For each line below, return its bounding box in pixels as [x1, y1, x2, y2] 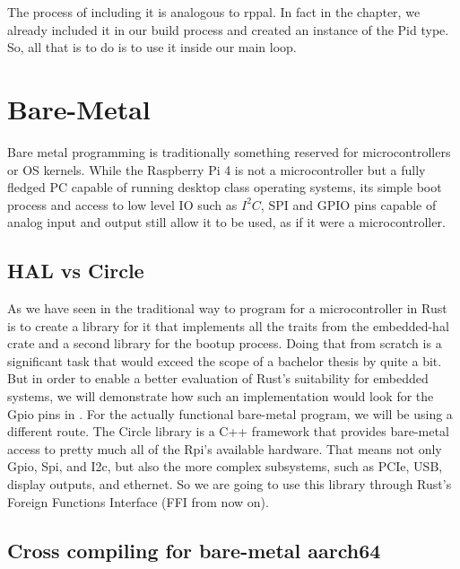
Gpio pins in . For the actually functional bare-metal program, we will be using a [7, 404, 453, 423]
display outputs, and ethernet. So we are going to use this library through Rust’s [7, 475, 452, 494]
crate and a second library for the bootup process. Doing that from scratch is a [7, 334, 442, 353]
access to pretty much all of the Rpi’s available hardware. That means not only [7, 439, 442, 458]
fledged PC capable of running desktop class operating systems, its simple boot [7, 178, 442, 197]
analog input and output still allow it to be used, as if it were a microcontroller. [7, 213, 446, 232]
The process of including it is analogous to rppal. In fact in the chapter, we [7, 3, 421, 21]
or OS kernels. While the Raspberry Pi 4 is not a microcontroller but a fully [7, 160, 426, 179]
